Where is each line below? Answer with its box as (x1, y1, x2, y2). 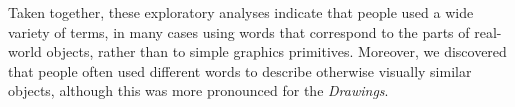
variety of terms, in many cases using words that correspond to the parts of (8, 21, 470, 42)
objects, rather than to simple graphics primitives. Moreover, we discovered (46, 41, 507, 62)
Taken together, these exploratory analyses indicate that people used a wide (8, 2, 474, 22)
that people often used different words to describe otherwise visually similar (8, 60, 472, 81)
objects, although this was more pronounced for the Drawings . (8, 80, 389, 101)
